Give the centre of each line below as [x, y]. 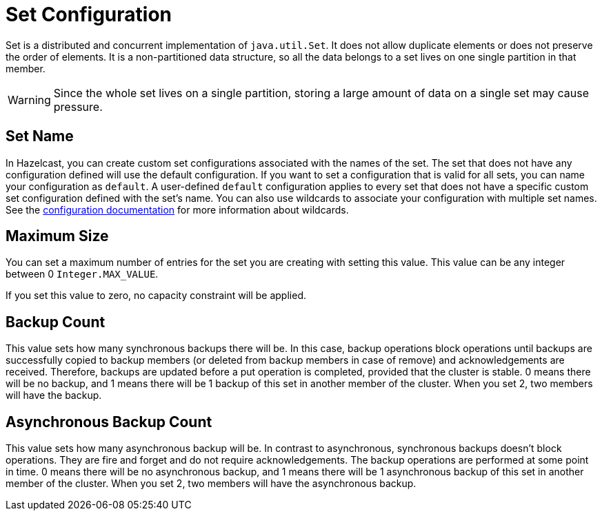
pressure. [78, 106]
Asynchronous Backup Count [109, 422]
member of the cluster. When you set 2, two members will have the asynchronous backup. [211, 484]
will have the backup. [54, 395]
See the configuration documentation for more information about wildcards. [177, 209]
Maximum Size [57, 236]
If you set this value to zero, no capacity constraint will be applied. [156, 296]
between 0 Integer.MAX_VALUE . [82, 274]
